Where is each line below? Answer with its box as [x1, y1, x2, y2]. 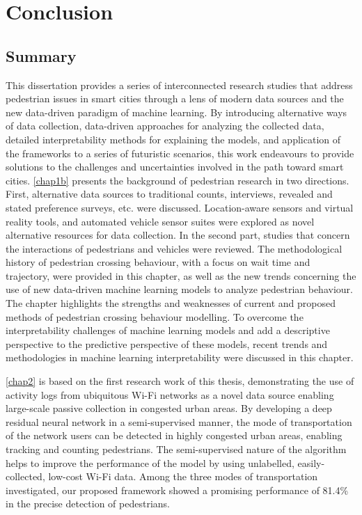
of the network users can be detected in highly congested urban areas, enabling [6, 428, 343, 443]
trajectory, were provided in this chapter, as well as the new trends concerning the [6, 268, 356, 283]
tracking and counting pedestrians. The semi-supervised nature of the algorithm [6, 442, 347, 457]
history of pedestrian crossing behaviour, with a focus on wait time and [6, 255, 310, 269]
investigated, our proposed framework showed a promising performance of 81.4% [6, 482, 349, 497]
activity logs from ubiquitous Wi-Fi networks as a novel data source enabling [6, 387, 334, 402]
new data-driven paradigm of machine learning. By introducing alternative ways [6, 104, 347, 119]
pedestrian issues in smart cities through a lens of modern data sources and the [6, 91, 344, 106]
